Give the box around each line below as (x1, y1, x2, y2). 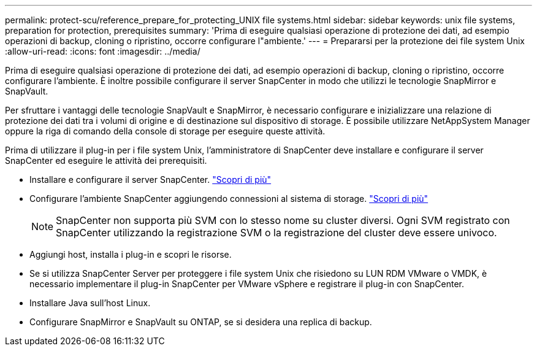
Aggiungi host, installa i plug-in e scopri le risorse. (29, 249, 232, 260)
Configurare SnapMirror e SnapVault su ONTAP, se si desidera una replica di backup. (29, 317, 372, 327)
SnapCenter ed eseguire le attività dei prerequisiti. (5, 155, 207, 166)
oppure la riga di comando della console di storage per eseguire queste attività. (5, 126, 326, 136)
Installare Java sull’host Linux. (29, 298, 151, 308)
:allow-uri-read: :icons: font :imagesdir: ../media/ (5, 46, 200, 56)
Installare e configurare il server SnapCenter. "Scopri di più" (29, 174, 272, 185)
